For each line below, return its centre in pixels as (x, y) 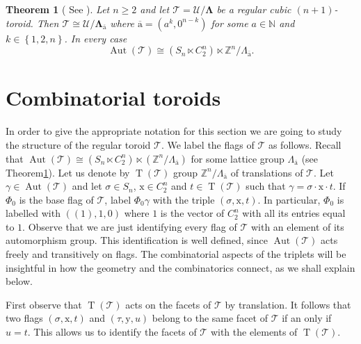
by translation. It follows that (288, 304)
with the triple (184, 199)
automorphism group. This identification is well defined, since (137, 240)
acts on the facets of (168, 304)
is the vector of (192, 213)
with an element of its (297, 226)
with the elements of (254, 332)
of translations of (267, 172)
